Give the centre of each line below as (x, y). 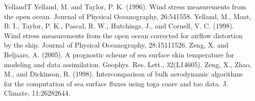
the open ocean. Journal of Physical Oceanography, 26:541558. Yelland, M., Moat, (128, 16)
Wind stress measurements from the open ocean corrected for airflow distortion (123, 35)
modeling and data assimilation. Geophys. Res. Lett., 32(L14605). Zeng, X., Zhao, (128, 64)
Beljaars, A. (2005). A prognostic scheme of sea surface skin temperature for (119, 54)
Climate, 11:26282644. (37, 93)
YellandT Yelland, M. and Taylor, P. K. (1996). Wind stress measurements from (125, 6)
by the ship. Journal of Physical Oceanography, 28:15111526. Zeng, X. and (116, 45)
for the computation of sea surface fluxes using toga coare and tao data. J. (116, 83)
